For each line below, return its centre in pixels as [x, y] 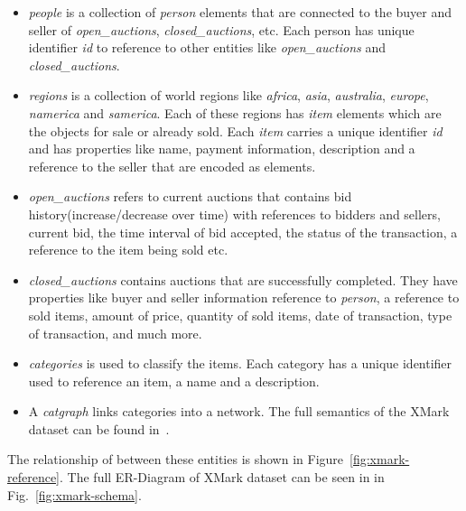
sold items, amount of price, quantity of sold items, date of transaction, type [240, 315]
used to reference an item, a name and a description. [174, 381]
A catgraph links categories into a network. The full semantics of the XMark [239, 411]
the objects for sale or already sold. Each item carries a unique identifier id [235, 130]
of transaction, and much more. [115, 333]
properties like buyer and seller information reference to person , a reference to [244, 297]
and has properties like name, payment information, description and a [222, 149]
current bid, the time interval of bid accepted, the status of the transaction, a [243, 232]
